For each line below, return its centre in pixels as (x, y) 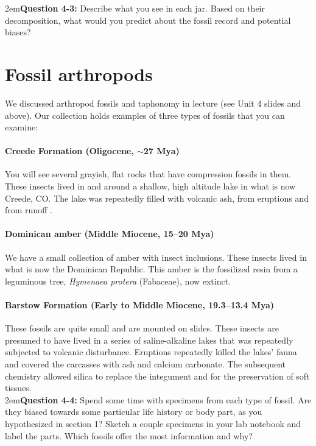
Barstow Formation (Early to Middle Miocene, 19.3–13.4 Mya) (140, 305)
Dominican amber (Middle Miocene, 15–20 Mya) (110, 234)
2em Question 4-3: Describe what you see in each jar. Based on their (135, 8)
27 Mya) (161, 151)
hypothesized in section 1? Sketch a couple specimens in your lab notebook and (153, 423)
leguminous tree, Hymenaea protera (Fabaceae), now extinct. (118, 281)
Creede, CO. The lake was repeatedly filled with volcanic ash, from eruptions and (157, 198)
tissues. (18, 388)
